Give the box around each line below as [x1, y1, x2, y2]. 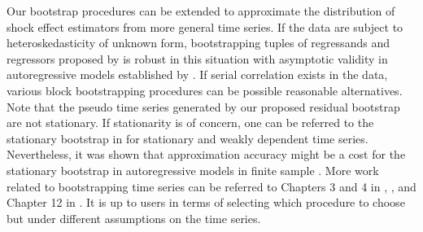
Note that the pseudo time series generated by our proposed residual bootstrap [7, 98, 400, 115]
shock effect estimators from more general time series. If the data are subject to [7, 18, 403, 35]
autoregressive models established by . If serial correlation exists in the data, [7, 66, 388, 83]
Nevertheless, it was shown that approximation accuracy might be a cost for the [7, 146, 406, 163]
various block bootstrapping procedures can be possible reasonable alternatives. [7, 81, 403, 98]
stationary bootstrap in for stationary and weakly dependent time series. [7, 129, 368, 147]
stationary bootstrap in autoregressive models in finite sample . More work [7, 161, 379, 178]
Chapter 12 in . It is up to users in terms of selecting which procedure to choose [7, 194, 405, 211]
